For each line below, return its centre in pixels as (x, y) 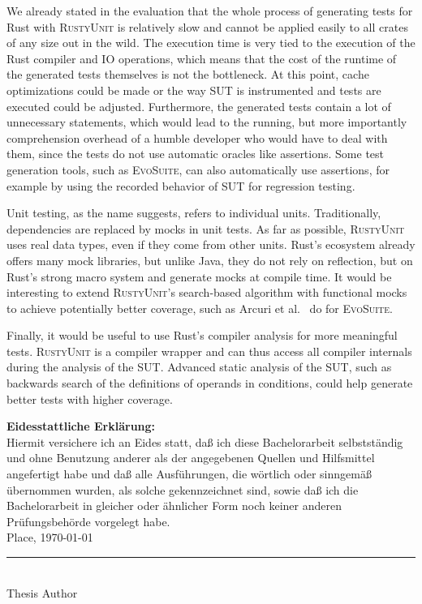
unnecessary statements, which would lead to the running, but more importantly (207, 122)
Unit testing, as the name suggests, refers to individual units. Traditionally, (194, 213)
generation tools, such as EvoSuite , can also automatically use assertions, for (198, 169)
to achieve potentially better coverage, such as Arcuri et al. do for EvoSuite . (200, 308)
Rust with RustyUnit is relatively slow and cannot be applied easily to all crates (207, 26)
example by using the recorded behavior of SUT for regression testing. (181, 185)
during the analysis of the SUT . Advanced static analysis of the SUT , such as (199, 367)
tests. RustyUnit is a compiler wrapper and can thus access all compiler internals (209, 351)
